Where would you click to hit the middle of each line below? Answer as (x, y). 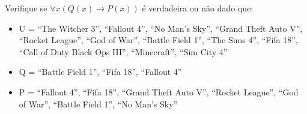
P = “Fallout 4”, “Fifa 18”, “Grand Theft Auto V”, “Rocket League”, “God (159, 91)
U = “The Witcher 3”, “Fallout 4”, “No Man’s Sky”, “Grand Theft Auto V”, (161, 28)
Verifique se (26, 8)
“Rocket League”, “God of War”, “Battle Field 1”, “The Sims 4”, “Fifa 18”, (158, 40)
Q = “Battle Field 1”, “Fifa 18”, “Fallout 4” (100, 72)
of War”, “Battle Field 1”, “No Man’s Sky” (98, 103)
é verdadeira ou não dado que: (198, 8)
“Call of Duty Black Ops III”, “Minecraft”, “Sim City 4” (123, 51)
